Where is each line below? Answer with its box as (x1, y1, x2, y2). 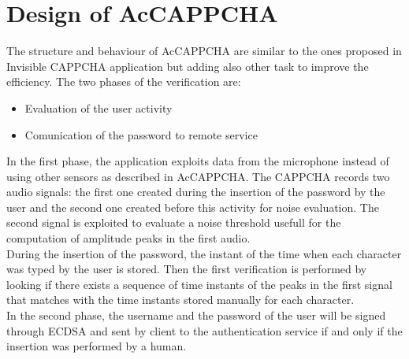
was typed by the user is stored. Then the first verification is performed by (6, 261, 367, 277)
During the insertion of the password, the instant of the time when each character (6, 245, 402, 261)
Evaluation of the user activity (24, 99, 173, 116)
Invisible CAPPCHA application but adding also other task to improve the (6, 57, 369, 74)
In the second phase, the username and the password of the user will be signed (6, 307, 386, 324)
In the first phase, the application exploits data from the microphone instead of (6, 153, 389, 169)
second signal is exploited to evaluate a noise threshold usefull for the (6, 214, 341, 231)
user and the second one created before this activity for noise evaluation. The (6, 198, 379, 215)
